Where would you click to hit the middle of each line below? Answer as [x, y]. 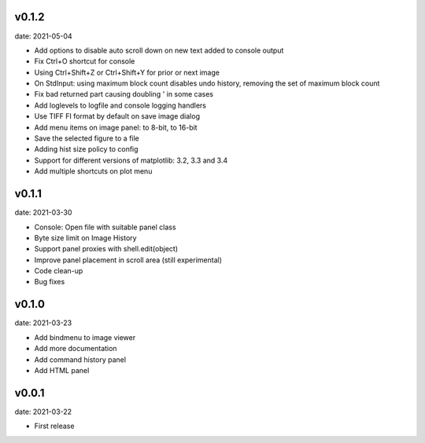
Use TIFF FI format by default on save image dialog [117, 116]
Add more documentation [76, 349]
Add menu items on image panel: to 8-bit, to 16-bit [116, 127]
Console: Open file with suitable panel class [105, 227]
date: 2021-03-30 [43, 213]
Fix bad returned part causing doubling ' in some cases [124, 94]
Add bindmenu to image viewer [85, 337]
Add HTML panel [62, 370]
